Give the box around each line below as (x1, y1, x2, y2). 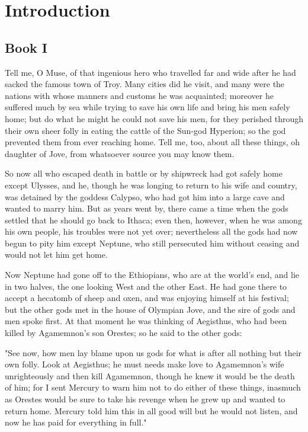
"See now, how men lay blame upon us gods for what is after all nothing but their (5, 346, 302, 359)
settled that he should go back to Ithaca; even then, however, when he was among (5, 213, 302, 226)
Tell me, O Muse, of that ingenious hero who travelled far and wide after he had (5, 66, 296, 78)
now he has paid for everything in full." (5, 416, 147, 428)
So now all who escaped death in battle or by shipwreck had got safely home (5, 167, 283, 180)
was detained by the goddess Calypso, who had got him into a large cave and (5, 190, 285, 203)
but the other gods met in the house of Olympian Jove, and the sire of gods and (5, 303, 296, 315)
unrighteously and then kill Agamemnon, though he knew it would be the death (5, 369, 295, 382)
